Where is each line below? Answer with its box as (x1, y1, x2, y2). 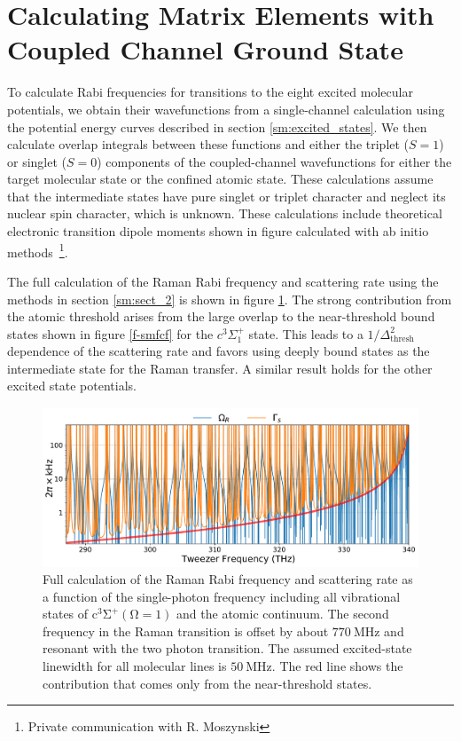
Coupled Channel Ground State (7, 31, 403, 67)
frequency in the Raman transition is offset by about (43, 621, 329, 640)
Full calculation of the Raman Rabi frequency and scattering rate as (43, 570, 413, 588)
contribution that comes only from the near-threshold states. (43, 674, 372, 692)
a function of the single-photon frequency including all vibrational (43, 587, 401, 605)
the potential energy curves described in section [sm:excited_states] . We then (7, 117, 427, 136)
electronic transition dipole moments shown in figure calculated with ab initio (7, 222, 429, 240)
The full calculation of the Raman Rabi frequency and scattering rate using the (7, 272, 439, 290)
